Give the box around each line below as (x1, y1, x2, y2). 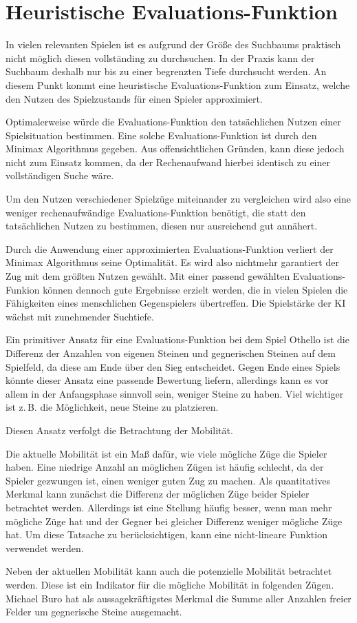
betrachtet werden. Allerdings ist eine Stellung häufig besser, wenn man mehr (6, 500, 332, 514)
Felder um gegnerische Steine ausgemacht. (6, 604, 182, 619)
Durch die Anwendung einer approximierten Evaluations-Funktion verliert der (6, 241, 334, 256)
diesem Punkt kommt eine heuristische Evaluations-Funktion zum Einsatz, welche (6, 77, 350, 92)
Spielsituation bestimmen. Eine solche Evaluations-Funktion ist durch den (6, 127, 317, 142)
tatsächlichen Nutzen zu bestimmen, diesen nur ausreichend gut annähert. (6, 218, 318, 233)
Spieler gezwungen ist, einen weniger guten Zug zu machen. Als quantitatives (6, 473, 331, 487)
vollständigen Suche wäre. (6, 168, 114, 183)
